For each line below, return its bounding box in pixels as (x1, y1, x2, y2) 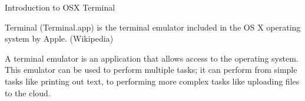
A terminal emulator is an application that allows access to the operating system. (5, 52, 299, 64)
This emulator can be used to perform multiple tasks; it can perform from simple (5, 63, 297, 76)
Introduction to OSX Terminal (5, 1, 115, 13)
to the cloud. (5, 86, 51, 99)
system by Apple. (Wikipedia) (5, 32, 114, 45)
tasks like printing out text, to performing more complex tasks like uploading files (5, 75, 300, 87)
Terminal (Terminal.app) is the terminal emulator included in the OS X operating (5, 21, 301, 33)
